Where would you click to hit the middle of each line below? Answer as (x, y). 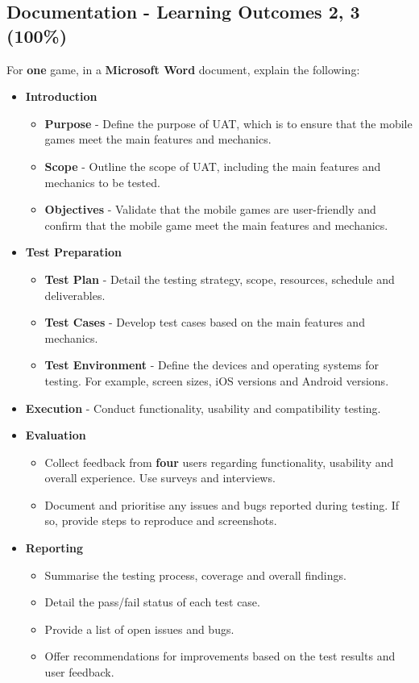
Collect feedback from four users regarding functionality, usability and (219, 462)
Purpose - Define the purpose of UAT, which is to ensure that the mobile (228, 123)
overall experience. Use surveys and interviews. (160, 478)
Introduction (61, 96)
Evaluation (56, 435)
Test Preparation (73, 252)
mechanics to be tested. (102, 182)
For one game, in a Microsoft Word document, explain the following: (183, 69)
